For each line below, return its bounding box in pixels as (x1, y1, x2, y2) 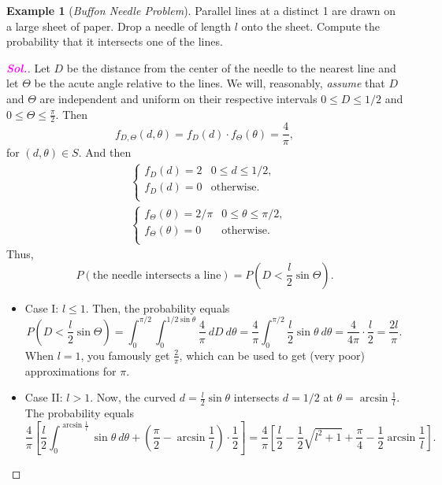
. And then (78, 144, 132, 161)
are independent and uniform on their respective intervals (39, 90, 318, 106)
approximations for (24, 362, 117, 379)
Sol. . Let (6, 59, 50, 76)
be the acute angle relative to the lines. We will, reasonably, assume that (34, 75, 385, 91)
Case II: (24, 389, 63, 405)
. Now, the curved (90, 389, 176, 405)
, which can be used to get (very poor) (179, 346, 366, 363)
